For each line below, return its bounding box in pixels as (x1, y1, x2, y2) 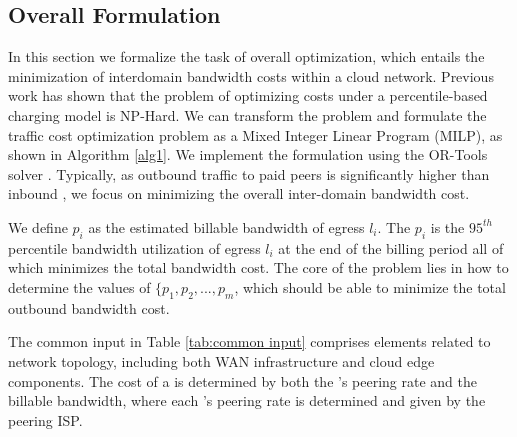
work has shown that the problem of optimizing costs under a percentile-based (8, 85, 488, 106)
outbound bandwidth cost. (8, 297, 170, 318)
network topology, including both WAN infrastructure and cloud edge (8, 350, 435, 371)
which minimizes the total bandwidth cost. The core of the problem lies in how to (8, 257, 509, 278)
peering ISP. (8, 409, 83, 430)
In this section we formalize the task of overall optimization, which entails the (8, 46, 485, 67)
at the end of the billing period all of (278, 237, 504, 258)
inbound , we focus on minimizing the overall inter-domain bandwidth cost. (8, 183, 470, 204)
